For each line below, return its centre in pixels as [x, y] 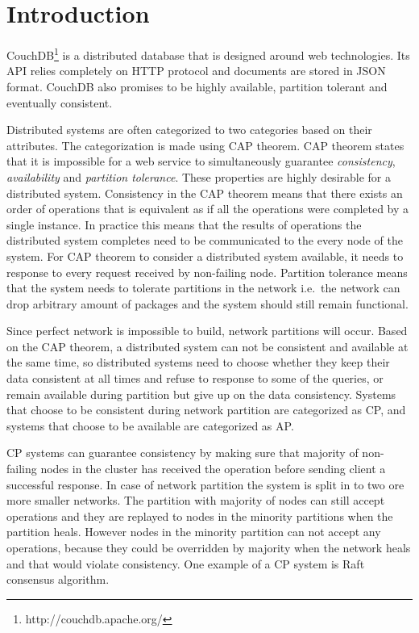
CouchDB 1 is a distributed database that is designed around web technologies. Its [208, 54]
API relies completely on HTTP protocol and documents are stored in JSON [196, 71]
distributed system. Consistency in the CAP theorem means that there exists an [205, 193]
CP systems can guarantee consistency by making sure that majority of [183, 453]
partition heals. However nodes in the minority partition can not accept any [194, 532]
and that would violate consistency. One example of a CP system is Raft [186, 563]
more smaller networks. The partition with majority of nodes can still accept [196, 500]
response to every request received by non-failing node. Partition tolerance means [207, 272]
